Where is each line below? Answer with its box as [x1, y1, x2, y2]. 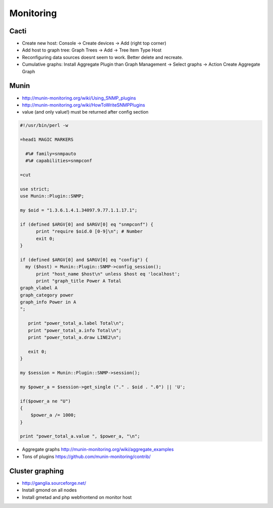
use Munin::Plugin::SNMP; [20, 193, 84, 199]
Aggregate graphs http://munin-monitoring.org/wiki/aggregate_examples [22, 446, 174, 452]
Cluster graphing [9, 467, 64, 475]
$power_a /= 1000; [30, 412, 76, 418]
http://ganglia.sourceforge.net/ [22, 480, 86, 486]
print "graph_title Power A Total [36, 278, 121, 284]
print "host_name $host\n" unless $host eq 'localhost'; [36, 271, 180, 277]
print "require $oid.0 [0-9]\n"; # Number [36, 229, 143, 234]
